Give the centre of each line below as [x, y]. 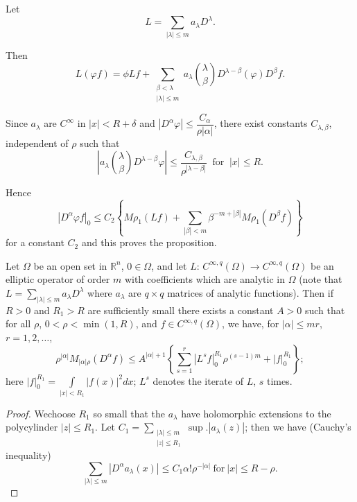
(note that [321, 279]
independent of [37, 142]
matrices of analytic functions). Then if [250, 292]
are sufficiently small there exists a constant [181, 310]
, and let [169, 265]
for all [18, 323]
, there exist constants [261, 123]
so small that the [129, 413]
